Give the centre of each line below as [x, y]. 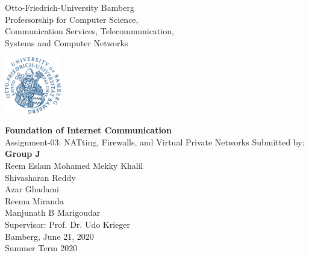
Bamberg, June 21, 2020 [49, 236]
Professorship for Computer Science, [72, 19]
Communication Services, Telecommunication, [89, 31]
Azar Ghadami [32, 189]
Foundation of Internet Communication [88, 130]
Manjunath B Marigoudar [53, 212]
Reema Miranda [34, 200]
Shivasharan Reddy [40, 177]
